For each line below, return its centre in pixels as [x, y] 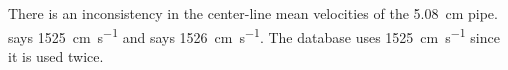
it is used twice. [56, 55]
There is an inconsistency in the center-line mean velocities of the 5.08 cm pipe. [253, 13]
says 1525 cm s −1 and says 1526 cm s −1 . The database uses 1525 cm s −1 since [254, 35]
